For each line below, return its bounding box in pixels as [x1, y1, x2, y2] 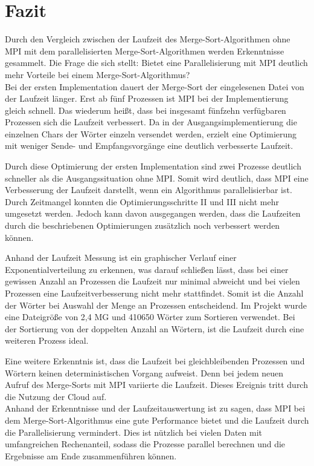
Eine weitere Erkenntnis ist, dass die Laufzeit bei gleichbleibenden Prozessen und [5, 354, 305, 367]
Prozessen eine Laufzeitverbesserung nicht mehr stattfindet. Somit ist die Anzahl [5, 287, 304, 299]
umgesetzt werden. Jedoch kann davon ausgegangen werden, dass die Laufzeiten [5, 207, 301, 220]
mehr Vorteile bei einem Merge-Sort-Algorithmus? [5, 68, 190, 80]
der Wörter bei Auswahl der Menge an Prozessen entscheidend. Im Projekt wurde [5, 298, 307, 311]
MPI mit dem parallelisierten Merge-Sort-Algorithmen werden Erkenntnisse [5, 44, 284, 57]
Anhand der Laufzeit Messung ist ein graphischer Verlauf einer [5, 251, 237, 264]
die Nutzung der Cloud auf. [5, 390, 107, 402]
